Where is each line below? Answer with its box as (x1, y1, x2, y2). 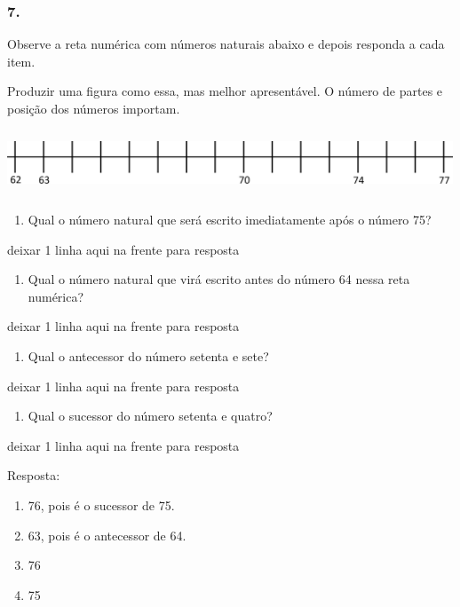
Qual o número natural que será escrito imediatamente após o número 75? (28, 209, 432, 228)
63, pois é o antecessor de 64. (28, 525, 186, 544)
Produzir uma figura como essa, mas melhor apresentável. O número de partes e (7, 82, 443, 100)
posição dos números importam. (7, 99, 180, 117)
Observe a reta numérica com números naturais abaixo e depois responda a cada (7, 35, 445, 53)
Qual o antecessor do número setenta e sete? (28, 346, 269, 365)
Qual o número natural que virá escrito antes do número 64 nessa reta (28, 270, 410, 288)
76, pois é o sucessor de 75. (28, 495, 175, 514)
